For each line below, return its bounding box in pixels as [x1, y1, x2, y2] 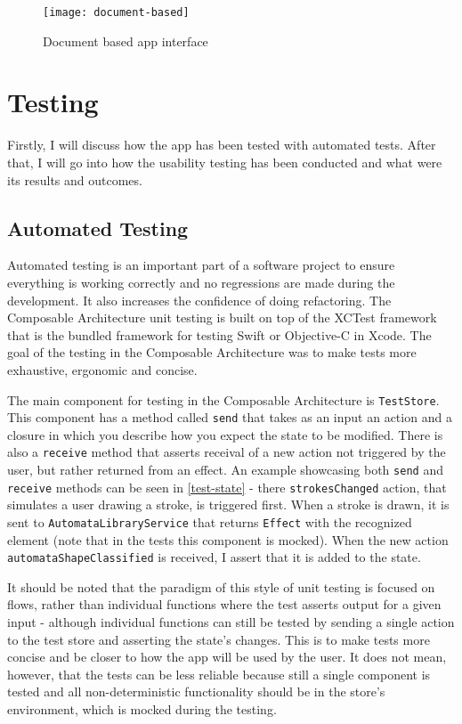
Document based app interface [43, 31, 208, 50]
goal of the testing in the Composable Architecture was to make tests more [7, 343, 417, 362]
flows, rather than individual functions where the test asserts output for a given [7, 595, 442, 614]
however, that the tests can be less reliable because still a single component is [7, 664, 431, 683]
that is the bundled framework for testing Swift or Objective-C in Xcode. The [7, 325, 432, 344]
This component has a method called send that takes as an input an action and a [7, 408, 452, 427]
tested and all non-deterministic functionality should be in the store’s [7, 682, 385, 701]
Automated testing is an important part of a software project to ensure [7, 256, 395, 274]
